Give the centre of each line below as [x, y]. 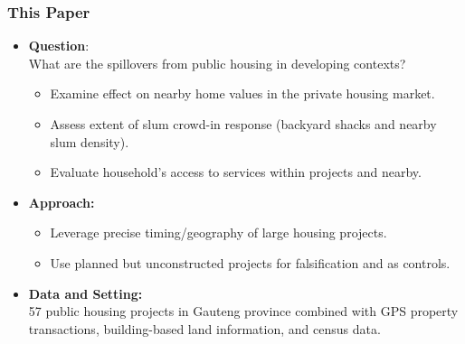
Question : [59, 46]
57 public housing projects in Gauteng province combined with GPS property [243, 311]
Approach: [62, 202]
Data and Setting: [85, 293]
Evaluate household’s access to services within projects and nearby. [236, 172]
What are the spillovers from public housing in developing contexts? [217, 63]
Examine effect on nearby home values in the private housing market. [242, 93]
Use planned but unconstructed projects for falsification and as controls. [250, 262]
